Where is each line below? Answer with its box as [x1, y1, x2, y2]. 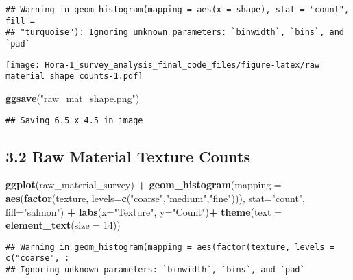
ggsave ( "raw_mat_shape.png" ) [5, 90, 140, 105]
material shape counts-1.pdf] [5, 71, 143, 81]
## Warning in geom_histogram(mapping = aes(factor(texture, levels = [5, 242, 334, 252]
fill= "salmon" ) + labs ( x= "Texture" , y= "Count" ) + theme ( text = [5, 204, 282, 218]
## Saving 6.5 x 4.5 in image [5, 115, 143, 125]
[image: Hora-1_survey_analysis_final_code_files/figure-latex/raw [5, 60, 320, 70]
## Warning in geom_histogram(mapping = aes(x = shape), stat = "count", [5, 5, 350, 14]
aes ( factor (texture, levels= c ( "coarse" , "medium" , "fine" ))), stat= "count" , [5, 190, 306, 205]
